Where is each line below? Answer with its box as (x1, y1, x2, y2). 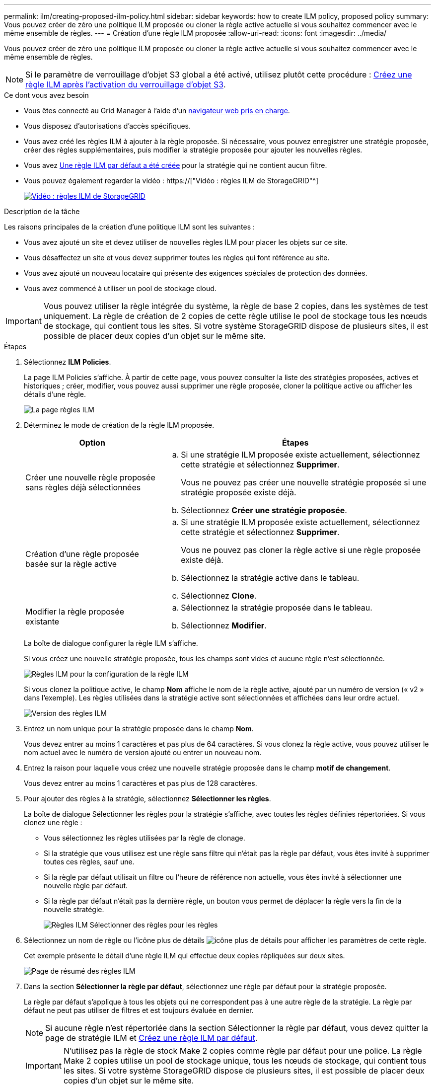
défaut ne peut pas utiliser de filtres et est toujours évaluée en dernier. (24, 1006, 254, 1014)
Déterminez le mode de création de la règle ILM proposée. (24, 421, 215, 429)
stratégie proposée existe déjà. (181, 487, 296, 497)
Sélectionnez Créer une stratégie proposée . (181, 505, 347, 515)
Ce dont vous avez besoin (4, 91, 89, 99)
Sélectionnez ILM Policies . (24, 358, 111, 366)
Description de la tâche (4, 207, 80, 216)
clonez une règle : (24, 818, 82, 827)
